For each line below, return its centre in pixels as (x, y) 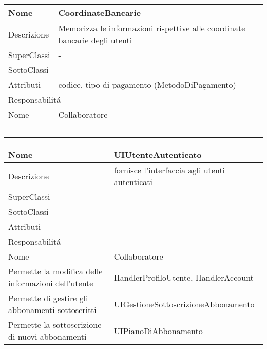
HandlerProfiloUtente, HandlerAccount (184, 277)
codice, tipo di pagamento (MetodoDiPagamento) (147, 85)
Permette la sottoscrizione (55, 325)
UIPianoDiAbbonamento (158, 330)
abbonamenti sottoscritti (52, 310)
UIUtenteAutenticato (158, 154)
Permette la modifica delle (55, 271)
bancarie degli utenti (95, 40)
